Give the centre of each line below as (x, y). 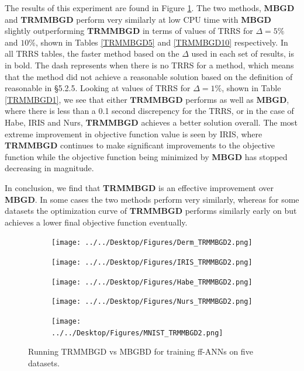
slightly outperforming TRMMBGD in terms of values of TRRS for (129, 31)
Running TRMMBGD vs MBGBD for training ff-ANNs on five (141, 351)
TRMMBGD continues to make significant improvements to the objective (140, 145)
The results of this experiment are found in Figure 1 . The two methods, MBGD (150, 8)
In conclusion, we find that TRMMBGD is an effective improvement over (139, 187)
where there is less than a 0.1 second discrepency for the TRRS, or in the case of (149, 111)
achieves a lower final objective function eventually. (96, 222)
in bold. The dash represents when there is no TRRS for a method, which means (149, 65)
